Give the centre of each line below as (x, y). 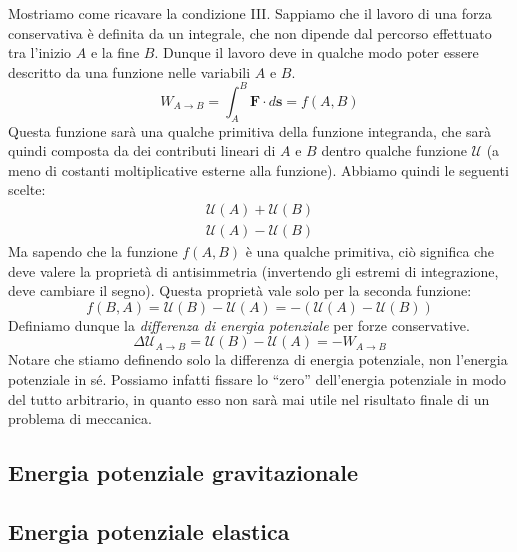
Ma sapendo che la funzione (93, 251)
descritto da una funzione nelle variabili (129, 71)
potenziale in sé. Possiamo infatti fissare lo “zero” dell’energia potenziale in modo (257, 379)
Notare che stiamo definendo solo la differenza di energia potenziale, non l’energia (258, 359)
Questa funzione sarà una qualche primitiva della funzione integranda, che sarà (250, 130)
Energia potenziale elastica (149, 531)
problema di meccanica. (80, 418)
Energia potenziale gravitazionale (183, 472)
